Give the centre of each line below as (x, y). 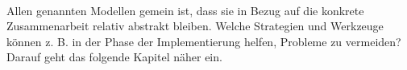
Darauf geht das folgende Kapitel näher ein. (114, 57)
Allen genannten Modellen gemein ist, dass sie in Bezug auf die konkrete (185, 10)
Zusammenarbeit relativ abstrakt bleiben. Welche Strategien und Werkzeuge (195, 26)
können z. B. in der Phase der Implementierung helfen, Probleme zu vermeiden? (204, 41)
